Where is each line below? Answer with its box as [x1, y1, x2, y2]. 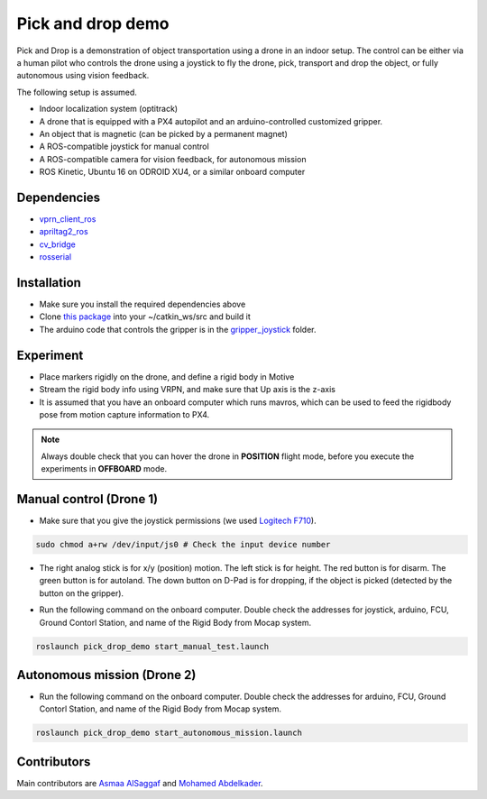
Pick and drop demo [16, 14, 170, 33]
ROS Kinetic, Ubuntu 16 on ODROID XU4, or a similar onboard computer [39, 167, 306, 178]
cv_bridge [39, 239, 77, 250]
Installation [16, 275, 81, 290]
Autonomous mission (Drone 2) [16, 667, 197, 683]
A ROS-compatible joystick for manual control [39, 141, 209, 152]
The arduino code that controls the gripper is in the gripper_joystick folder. [39, 324, 317, 335]
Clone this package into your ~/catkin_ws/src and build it [39, 311, 252, 322]
